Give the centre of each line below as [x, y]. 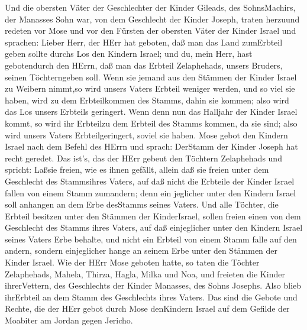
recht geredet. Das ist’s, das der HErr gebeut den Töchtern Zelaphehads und [143, 158]
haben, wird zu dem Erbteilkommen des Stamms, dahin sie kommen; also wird [147, 100]
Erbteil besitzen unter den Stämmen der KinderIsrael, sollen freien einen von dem [153, 216]
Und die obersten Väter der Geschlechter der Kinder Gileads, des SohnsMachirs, [150, 7]
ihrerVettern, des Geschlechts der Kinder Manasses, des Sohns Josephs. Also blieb [153, 285]
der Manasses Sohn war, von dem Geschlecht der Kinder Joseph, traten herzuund [152, 19]
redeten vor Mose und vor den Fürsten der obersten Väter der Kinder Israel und [151, 30]
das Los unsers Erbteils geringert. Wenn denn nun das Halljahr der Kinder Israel [151, 111]
